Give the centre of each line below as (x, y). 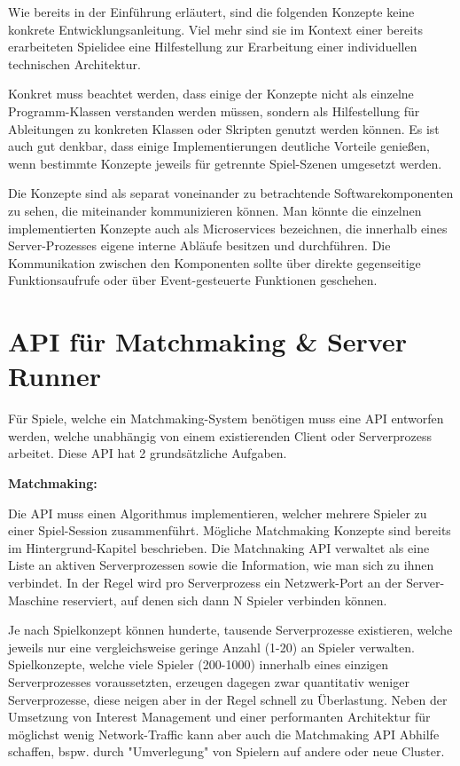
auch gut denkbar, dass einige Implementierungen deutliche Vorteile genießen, (219, 146)
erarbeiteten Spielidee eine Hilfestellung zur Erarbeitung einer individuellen (213, 47)
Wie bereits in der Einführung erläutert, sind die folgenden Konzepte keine (211, 12)
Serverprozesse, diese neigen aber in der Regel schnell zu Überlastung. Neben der (228, 699)
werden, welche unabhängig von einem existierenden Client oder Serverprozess (220, 435)
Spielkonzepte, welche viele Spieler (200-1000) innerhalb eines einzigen (199, 664)
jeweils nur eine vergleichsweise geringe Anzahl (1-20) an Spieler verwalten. (211, 647)
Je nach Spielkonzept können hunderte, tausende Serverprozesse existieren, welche (230, 630)
